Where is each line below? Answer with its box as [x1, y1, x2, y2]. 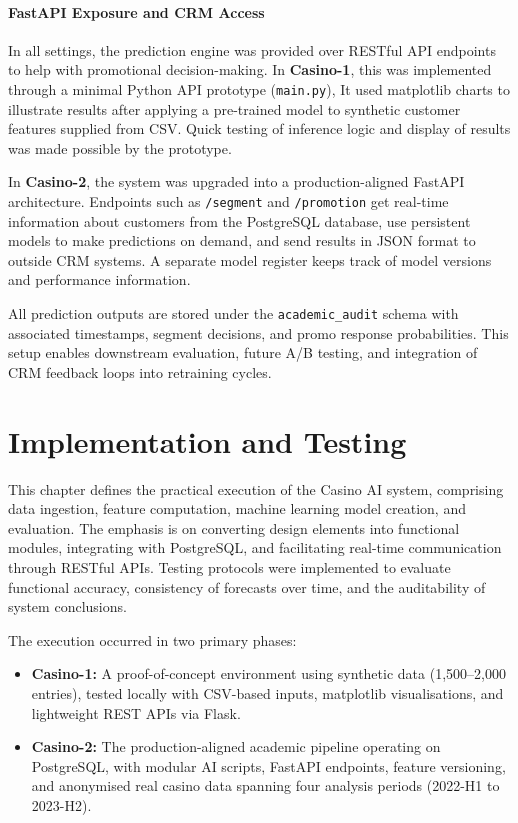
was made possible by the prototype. [8, 137, 232, 158]
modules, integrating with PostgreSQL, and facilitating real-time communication [8, 537, 502, 558]
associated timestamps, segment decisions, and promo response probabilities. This [8, 322, 509, 343]
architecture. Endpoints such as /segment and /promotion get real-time [8, 191, 449, 212]
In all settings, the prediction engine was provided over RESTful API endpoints [8, 39, 496, 60]
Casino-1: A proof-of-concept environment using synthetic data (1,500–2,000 [31, 663, 506, 684]
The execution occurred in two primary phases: [8, 629, 297, 650]
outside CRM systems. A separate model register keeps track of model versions [8, 249, 492, 270]
